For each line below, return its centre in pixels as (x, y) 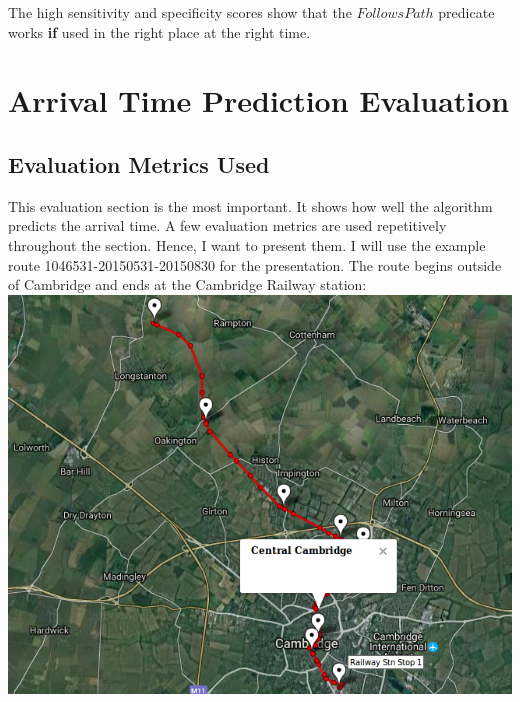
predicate (466, 12)
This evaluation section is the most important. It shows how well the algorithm (250, 205)
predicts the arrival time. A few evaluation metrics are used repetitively (227, 225)
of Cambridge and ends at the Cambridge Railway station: (187, 284)
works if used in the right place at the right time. (159, 31)
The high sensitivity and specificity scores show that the (180, 12)
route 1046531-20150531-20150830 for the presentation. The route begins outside (255, 264)
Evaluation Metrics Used (139, 163)
